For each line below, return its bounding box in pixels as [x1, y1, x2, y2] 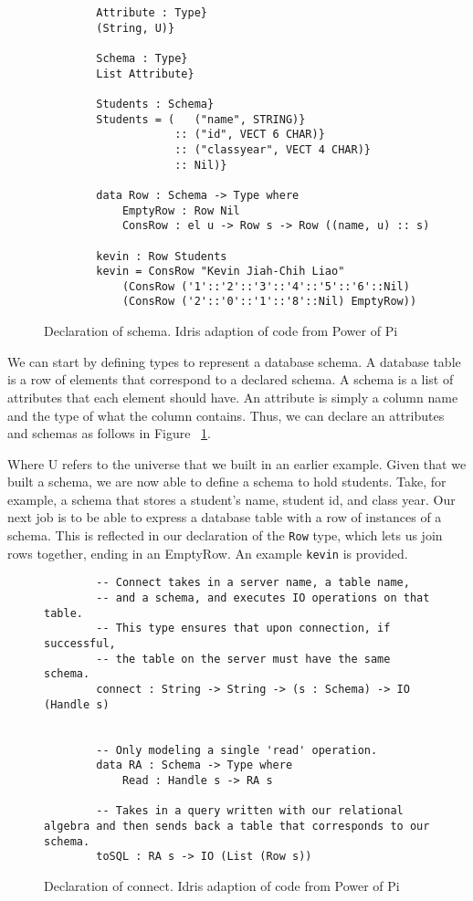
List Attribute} [96, 67, 194, 80]
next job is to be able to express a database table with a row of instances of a [7, 508, 442, 527]
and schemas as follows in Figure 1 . [7, 424, 211, 443]
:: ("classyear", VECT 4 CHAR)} [174, 142, 371, 156]
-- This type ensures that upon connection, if [96, 622, 391, 635]
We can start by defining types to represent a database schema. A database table [7, 351, 461, 371]
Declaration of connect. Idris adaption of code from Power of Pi [44, 875, 400, 895]
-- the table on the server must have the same [96, 652, 391, 665]
